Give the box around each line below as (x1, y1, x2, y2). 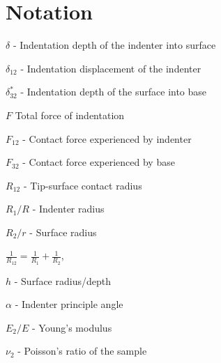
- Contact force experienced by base (22, 155, 175, 169)
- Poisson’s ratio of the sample (17, 343, 147, 358)
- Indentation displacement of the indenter (20, 61, 201, 75)
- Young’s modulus (32, 320, 112, 334)
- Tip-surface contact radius (23, 178, 142, 192)
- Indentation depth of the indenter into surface (13, 38, 216, 52)
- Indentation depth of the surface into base (20, 84, 207, 99)
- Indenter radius (32, 201, 105, 216)
